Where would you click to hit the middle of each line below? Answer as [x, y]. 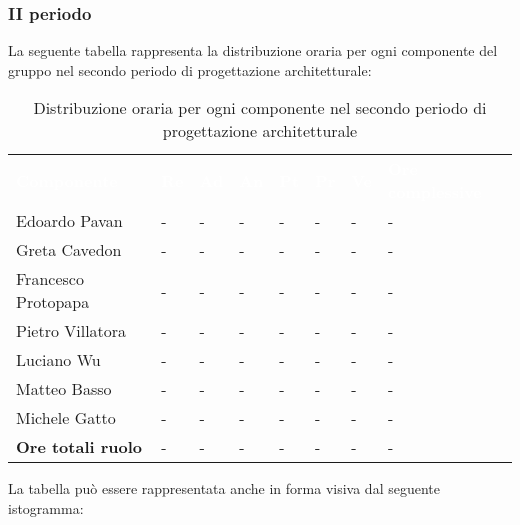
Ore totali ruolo [79, 447]
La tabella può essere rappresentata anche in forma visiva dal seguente [224, 488]
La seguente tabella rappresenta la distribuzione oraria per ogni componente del [253, 50]
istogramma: [46, 508]
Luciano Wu [58, 360]
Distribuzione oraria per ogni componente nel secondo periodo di [260, 108]
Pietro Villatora [71, 331]
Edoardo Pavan [69, 221]
